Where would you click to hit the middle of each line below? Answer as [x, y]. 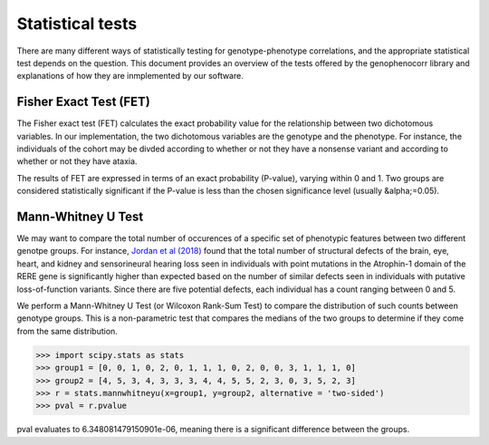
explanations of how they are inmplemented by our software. [130, 76]
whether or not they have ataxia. [77, 161]
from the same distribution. [67, 331]
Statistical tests [77, 24]
